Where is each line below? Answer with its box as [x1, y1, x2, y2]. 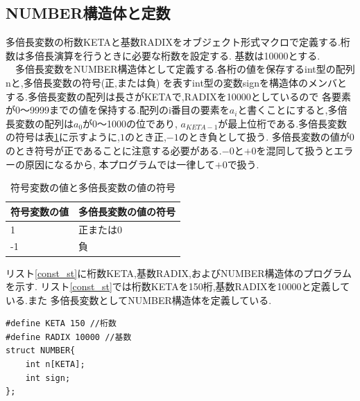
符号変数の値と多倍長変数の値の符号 [10, 180, 175, 195]
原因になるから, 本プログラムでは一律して [24, 157, 215, 171]
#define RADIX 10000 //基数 [6, 332, 132, 342]
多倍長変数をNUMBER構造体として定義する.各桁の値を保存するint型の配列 [15, 62, 355, 76]
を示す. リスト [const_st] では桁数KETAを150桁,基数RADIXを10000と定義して [6, 279, 350, 294]
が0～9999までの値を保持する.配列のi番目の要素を [6, 103, 230, 117]
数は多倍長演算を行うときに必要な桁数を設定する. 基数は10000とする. [6, 48, 320, 62]
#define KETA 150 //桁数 [6, 319, 117, 329]
